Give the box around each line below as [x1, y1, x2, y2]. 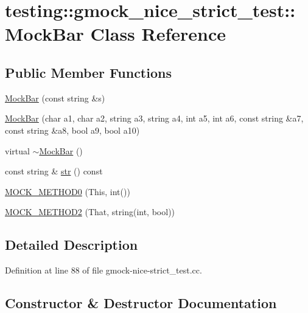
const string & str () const [5, 165, 103, 177]
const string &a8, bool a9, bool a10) [5, 123, 140, 136]
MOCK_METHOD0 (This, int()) [5, 185, 130, 198]
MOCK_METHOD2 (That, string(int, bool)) [5, 205, 175, 218]
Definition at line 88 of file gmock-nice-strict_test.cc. [5, 264, 202, 277]
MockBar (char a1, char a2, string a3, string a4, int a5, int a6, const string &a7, [5, 112, 304, 125]
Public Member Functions [5, 63, 172, 81]
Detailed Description [5, 235, 138, 254]
